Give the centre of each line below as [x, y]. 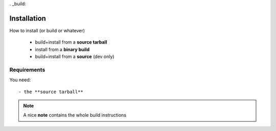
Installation [28, 18]
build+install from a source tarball [71, 42]
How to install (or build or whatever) [47, 30]
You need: [20, 80]
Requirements [27, 70]
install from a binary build [62, 49]
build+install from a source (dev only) [75, 57]
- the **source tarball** [51, 92]
